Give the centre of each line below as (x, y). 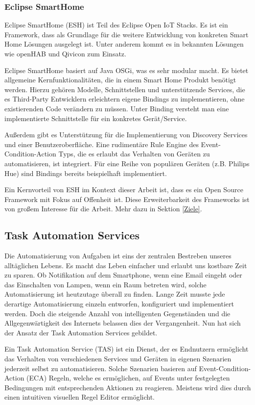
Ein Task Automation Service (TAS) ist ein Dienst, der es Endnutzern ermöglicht (127, 349)
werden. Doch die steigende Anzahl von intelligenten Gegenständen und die (117, 313)
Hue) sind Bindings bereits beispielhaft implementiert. (86, 173)
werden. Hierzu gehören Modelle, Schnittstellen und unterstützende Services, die (125, 89)
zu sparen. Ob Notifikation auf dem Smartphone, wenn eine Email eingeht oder (123, 275)
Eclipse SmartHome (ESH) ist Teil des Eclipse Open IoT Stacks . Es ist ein (116, 25)
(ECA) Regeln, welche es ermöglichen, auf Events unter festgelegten (128, 378)
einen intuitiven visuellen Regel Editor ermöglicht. (80, 397)
